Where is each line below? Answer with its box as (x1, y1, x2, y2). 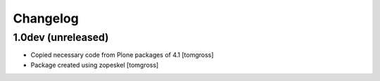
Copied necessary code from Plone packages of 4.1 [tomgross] (30, 51, 214, 59)
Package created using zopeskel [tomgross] (30, 61, 159, 69)
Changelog (13, 11, 79, 26)
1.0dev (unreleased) (13, 31, 109, 44)
